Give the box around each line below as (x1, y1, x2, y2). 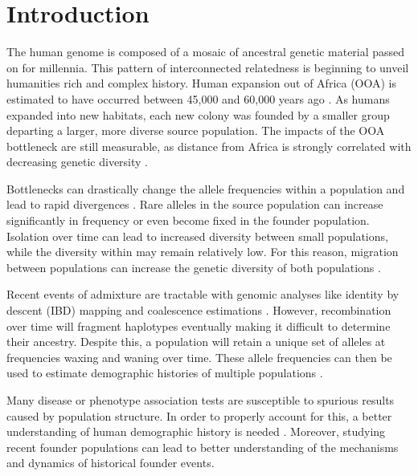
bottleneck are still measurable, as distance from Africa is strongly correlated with (6, 137, 412, 154)
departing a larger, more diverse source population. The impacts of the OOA (6, 122, 385, 139)
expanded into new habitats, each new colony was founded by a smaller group (6, 106, 390, 123)
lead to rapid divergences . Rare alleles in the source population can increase (6, 196, 383, 213)
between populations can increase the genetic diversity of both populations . (6, 258, 381, 275)
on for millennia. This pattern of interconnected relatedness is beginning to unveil (6, 59, 409, 75)
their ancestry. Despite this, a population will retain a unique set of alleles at (6, 333, 386, 350)
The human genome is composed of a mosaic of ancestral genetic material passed (6, 43, 405, 60)
